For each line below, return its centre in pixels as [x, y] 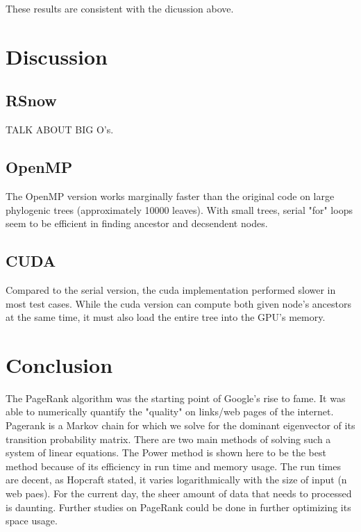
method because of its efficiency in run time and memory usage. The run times [173, 466]
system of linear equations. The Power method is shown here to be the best [166, 452]
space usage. [32, 521]
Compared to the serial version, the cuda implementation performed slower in [171, 289]
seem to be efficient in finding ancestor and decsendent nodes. [137, 223]
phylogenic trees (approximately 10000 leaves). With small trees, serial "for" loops [179, 209]
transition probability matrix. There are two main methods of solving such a [168, 439]
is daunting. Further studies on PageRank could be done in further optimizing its [178, 507]
